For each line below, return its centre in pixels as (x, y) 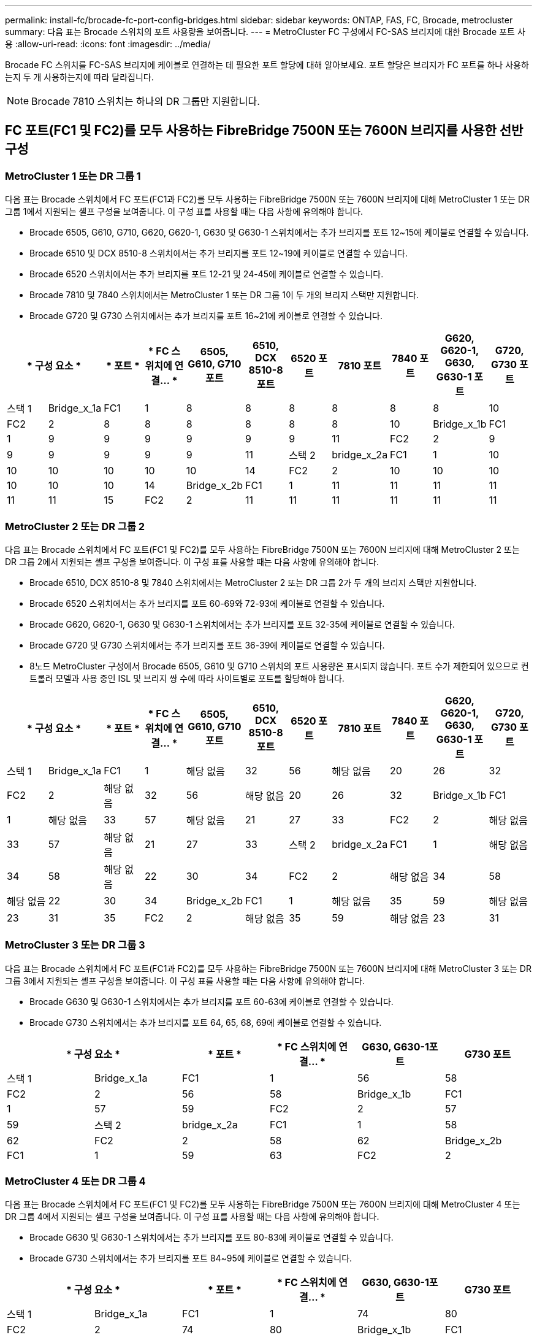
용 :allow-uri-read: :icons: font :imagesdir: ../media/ (108, 44)
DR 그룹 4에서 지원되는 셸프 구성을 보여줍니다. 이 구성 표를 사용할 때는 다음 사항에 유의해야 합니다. (192, 1217)
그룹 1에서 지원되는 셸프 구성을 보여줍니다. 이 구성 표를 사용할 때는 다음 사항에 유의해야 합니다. (184, 212)
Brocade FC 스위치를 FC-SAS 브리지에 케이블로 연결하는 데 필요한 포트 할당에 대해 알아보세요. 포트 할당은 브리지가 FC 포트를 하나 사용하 (267, 65)
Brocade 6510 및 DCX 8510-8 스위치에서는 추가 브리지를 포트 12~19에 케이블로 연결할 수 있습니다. (219, 253)
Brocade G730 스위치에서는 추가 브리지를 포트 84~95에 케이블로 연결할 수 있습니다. (191, 1258)
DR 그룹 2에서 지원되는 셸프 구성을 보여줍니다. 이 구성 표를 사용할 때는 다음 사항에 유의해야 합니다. (192, 561)
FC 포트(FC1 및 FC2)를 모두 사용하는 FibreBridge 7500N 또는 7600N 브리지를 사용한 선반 (264, 131)
